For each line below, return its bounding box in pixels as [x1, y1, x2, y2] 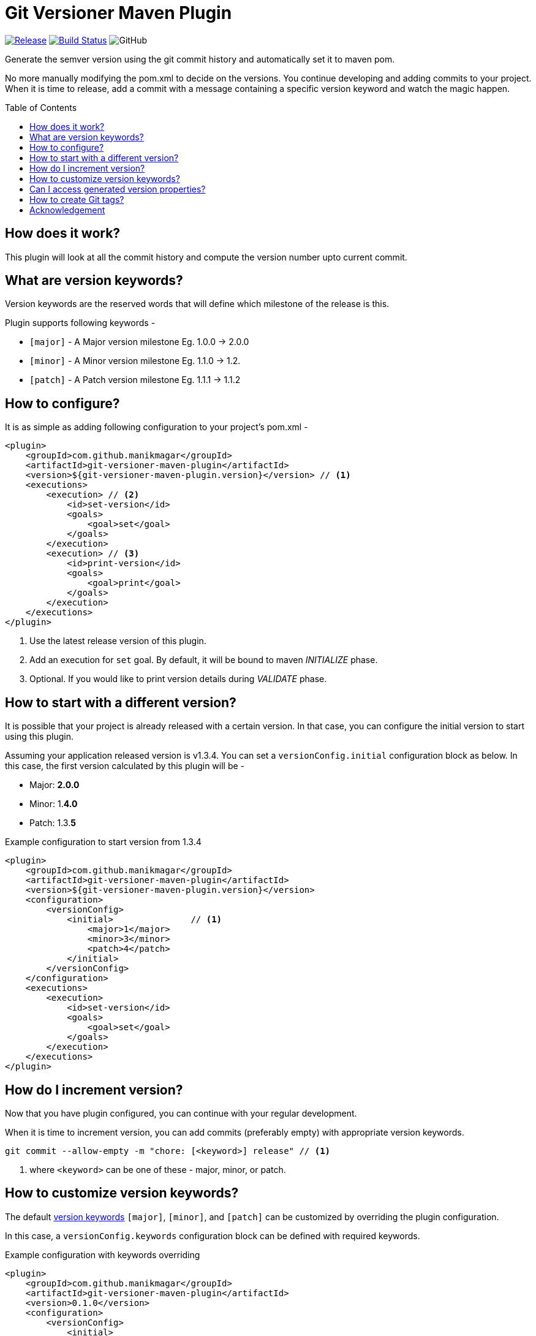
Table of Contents [5, 102, 77, 113]
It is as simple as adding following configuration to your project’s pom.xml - [5, 422, 308, 433]
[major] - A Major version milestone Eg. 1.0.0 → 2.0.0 [29, 336, 249, 347]
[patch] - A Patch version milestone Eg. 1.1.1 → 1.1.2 [29, 374, 241, 385]
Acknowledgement [29, 204, 105, 215]
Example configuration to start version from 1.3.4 [5, 837, 202, 848]
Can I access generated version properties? [29, 183, 206, 194]
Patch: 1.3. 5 [29, 818, 76, 829]
